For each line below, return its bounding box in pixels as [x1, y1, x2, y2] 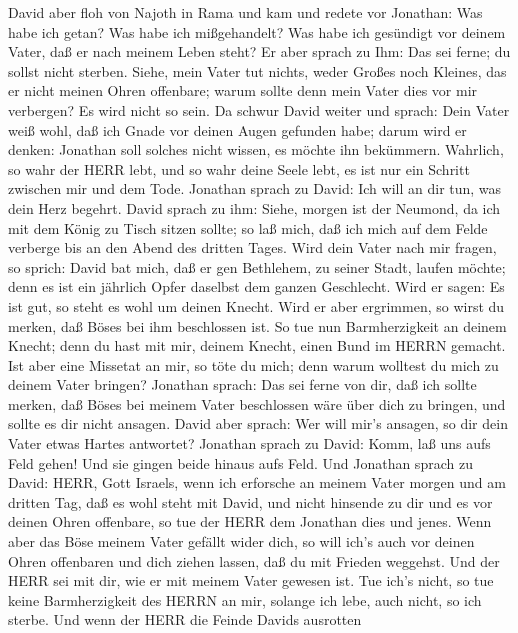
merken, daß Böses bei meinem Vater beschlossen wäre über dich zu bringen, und [8, 393, 506, 414]
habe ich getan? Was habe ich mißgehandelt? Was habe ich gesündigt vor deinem [8, 21, 506, 42]
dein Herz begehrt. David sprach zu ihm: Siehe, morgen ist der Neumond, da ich [8, 197, 501, 218]
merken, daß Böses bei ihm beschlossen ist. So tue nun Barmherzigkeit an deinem [8, 315, 507, 336]
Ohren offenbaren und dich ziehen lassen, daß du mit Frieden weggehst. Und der [8, 550, 500, 571]
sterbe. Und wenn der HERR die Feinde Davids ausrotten [8, 609, 362, 630]
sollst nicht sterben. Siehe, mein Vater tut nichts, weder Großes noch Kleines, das [8, 60, 507, 81]
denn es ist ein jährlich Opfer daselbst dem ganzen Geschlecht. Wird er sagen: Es [8, 276, 505, 297]
